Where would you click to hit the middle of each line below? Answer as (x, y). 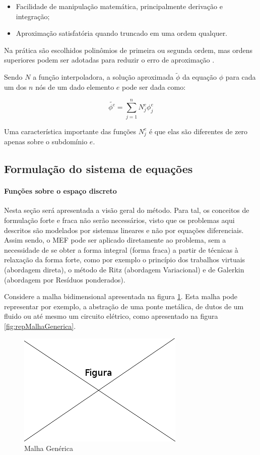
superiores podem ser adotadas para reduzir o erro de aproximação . (109, 60)
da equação (199, 77)
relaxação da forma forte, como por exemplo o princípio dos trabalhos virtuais (125, 260)
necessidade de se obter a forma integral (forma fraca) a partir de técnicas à (121, 249)
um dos (15, 87)
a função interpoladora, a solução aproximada (103, 77)
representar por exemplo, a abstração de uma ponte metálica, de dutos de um (124, 306)
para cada (241, 77)
